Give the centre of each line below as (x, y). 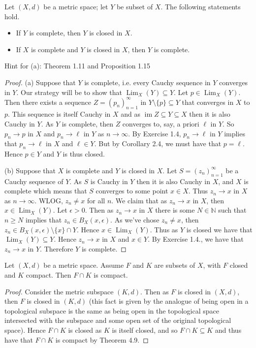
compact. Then (48, 274)
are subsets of (175, 265)
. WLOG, (49, 200)
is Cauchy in (109, 181)
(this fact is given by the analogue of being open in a (169, 301)
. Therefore (57, 248)
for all (96, 200)
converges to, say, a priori (161, 124)
